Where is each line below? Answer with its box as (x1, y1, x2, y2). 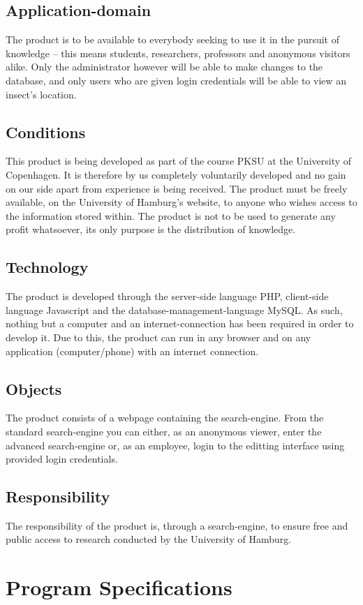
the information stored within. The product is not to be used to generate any (6, 208, 336, 223)
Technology (6, 256, 89, 278)
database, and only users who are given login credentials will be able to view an (6, 73, 347, 87)
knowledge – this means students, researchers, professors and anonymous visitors (6, 45, 350, 60)
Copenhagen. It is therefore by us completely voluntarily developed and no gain (6, 167, 346, 181)
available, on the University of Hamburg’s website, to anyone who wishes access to (6, 195, 357, 209)
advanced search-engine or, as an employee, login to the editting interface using (6, 438, 345, 452)
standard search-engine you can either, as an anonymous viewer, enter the (6, 424, 322, 438)
